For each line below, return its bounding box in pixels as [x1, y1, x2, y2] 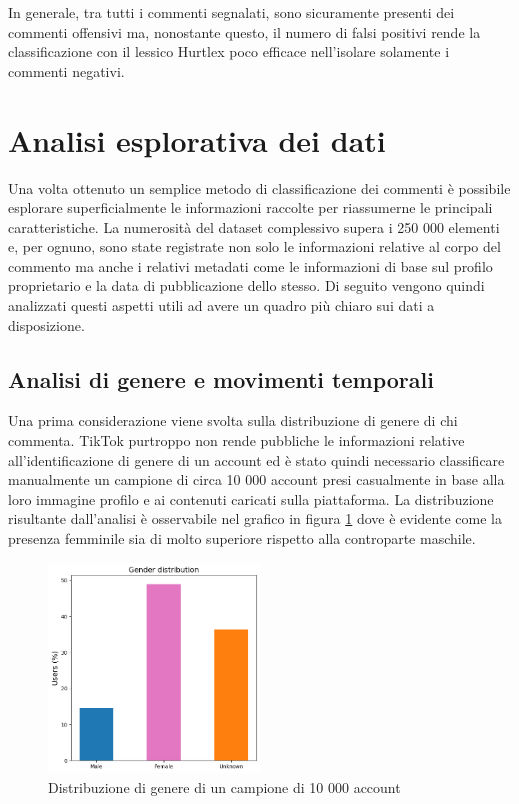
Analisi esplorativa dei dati [8, 119, 386, 160]
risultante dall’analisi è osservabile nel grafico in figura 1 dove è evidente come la [8, 508, 502, 529]
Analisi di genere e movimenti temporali [8, 363, 434, 394]
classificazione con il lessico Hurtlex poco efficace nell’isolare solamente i [8, 41, 450, 62]
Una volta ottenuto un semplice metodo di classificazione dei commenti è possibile [8, 177, 511, 198]
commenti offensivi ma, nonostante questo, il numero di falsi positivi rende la [8, 21, 481, 42]
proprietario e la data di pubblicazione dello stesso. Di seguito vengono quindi [8, 275, 485, 296]
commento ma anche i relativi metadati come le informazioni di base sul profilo [8, 255, 493, 276]
